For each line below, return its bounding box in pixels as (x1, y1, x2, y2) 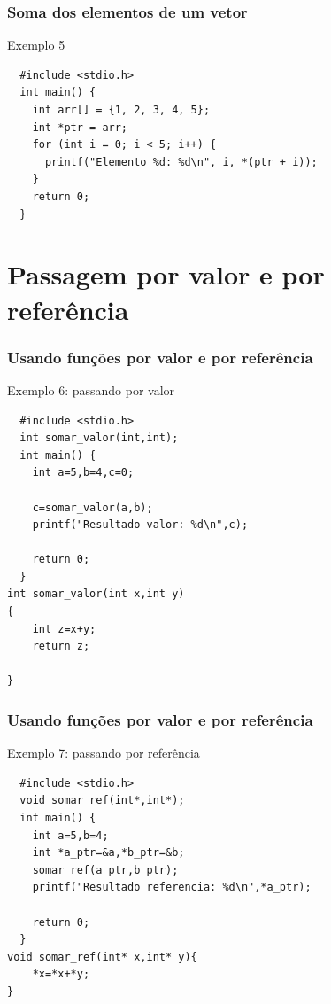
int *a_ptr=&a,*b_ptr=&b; (32, 846, 185, 860)
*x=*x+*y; (32, 968, 90, 981)
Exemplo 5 (7, 35, 65, 54)
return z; (32, 640, 90, 653)
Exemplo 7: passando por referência (7, 743, 200, 762)
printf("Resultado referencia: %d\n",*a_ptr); (32, 881, 312, 894)
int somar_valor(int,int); (19, 432, 179, 445)
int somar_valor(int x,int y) (7, 588, 185, 601)
